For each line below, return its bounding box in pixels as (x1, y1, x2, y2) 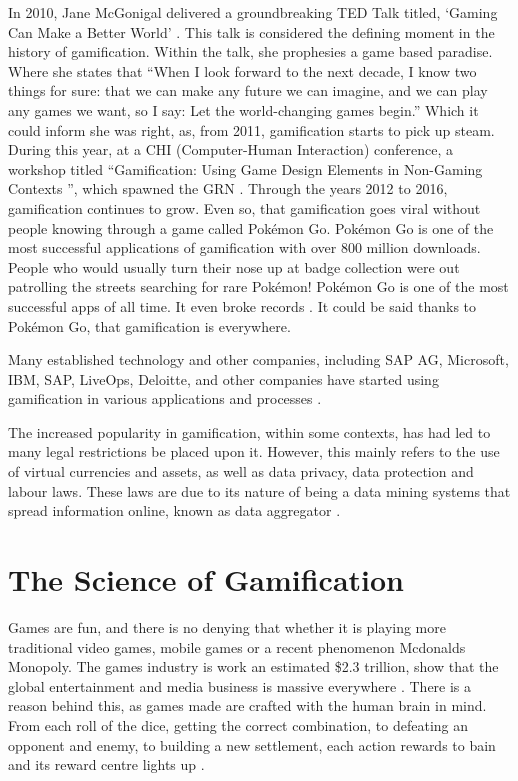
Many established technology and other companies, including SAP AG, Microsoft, (8, 349, 509, 370)
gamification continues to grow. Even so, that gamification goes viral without (8, 197, 481, 218)
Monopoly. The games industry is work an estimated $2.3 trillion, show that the (8, 656, 499, 677)
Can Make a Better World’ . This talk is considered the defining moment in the (8, 21, 495, 42)
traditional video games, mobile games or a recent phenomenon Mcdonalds (8, 636, 466, 657)
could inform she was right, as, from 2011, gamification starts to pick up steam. (8, 119, 495, 140)
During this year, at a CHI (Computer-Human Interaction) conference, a (8, 139, 453, 160)
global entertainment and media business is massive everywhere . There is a (8, 675, 472, 696)
